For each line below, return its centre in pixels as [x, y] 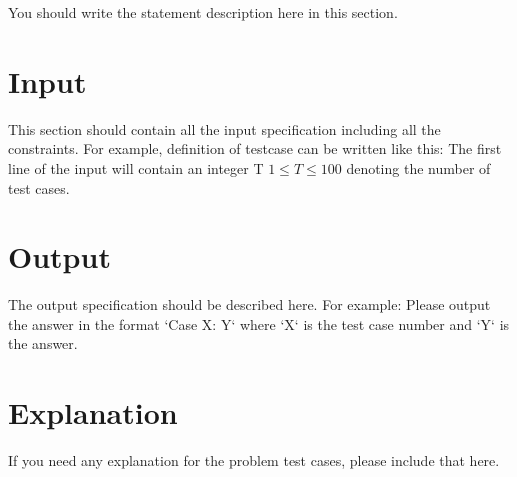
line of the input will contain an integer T [136, 167]
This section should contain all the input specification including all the [224, 128]
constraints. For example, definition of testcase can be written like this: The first [255, 148]
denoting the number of [418, 167]
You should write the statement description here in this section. [203, 12]
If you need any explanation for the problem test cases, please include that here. [254, 460]
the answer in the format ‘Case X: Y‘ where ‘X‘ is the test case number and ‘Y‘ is [259, 323]
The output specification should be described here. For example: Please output [249, 304]
